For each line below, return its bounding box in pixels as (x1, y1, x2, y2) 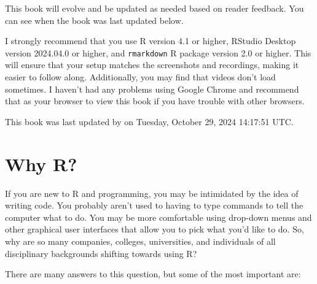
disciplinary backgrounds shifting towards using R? (5, 247, 197, 259)
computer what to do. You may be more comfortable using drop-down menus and (5, 210, 312, 223)
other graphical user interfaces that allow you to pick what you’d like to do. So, (5, 223, 304, 236)
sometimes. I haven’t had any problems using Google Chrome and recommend (5, 82, 299, 95)
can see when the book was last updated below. (5, 13, 184, 26)
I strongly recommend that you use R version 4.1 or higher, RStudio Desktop (5, 34, 296, 47)
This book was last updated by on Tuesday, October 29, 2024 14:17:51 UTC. (5, 115, 294, 128)
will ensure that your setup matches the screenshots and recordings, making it (5, 58, 299, 71)
